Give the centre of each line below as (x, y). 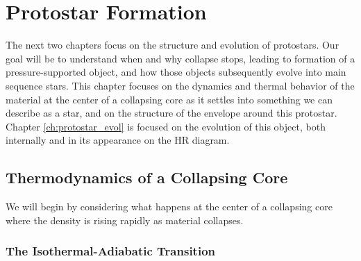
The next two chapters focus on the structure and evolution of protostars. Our (173, 45)
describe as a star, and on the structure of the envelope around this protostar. (171, 113)
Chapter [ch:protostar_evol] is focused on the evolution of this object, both (166, 126)
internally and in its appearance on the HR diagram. (118, 140)
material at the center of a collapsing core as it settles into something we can (169, 99)
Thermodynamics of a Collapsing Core (147, 177)
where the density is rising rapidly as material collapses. (125, 220)
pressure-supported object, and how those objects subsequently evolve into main (176, 72)
